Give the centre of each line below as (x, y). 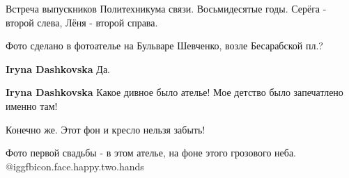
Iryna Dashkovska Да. (58, 68)
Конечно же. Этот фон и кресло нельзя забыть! (106, 129)
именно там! (32, 105)
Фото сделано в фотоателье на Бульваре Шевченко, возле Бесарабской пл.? (164, 46)
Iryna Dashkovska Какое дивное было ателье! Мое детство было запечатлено (174, 92)
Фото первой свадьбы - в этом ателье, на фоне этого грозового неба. (151, 153)
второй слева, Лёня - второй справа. (82, 22)
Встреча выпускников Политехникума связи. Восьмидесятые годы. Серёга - (166, 8)
